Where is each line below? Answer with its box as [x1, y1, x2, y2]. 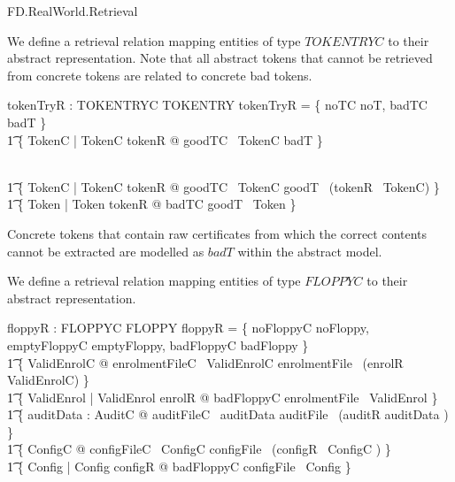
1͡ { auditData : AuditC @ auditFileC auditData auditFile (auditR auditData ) [7, 405, 449, 424]
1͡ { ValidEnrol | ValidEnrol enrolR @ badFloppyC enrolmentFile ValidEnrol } [7, 387, 438, 406]
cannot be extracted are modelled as [7, 241, 204, 260]
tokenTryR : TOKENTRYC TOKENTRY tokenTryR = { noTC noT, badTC [7, 96, 428, 114]
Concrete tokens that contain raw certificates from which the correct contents [7, 224, 428, 242]
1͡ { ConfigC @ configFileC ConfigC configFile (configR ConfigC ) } [7, 440, 391, 458]
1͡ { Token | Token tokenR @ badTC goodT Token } [7, 195, 297, 213]
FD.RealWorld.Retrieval [7, 2, 138, 19]
